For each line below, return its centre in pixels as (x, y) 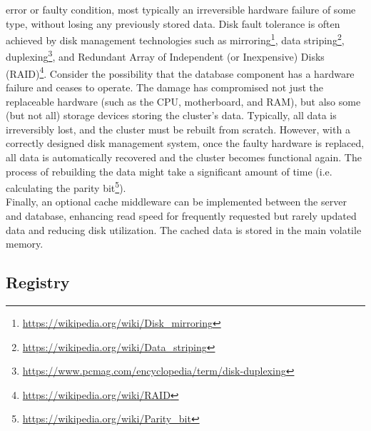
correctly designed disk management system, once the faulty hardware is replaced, (185, 143)
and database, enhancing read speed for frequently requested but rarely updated (181, 215)
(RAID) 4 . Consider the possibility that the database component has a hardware (180, 72)
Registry (38, 282)
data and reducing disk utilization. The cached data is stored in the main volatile (184, 229)
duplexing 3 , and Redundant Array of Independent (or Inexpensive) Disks (165, 56)
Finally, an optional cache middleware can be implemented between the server (176, 202)
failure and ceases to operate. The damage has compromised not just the (164, 87)
